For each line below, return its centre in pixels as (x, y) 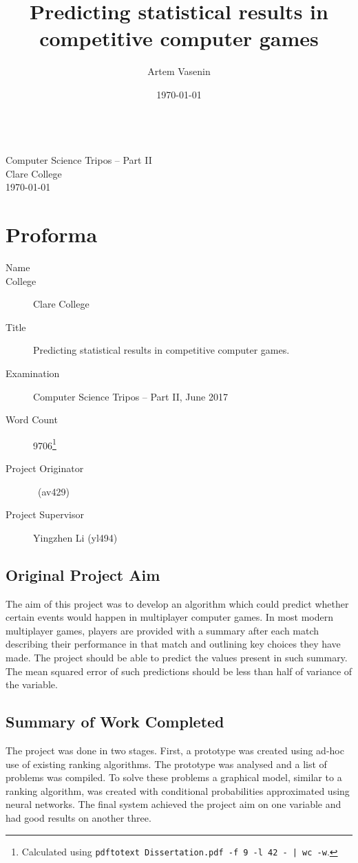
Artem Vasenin (179, 71)
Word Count (32, 419)
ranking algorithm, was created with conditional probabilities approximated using (178, 790)
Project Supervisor (45, 514)
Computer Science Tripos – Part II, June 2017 (130, 396)
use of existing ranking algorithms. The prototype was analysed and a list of (166, 764)
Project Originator (45, 468)
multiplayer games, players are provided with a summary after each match (162, 630)
